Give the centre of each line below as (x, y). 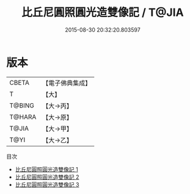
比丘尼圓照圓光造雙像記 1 (46, 169)
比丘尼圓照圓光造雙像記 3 (47, 184)
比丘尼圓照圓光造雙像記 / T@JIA (103, 13)
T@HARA (23, 117)
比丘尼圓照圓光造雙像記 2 (47, 177)
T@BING (22, 106)
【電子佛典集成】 (67, 83)
